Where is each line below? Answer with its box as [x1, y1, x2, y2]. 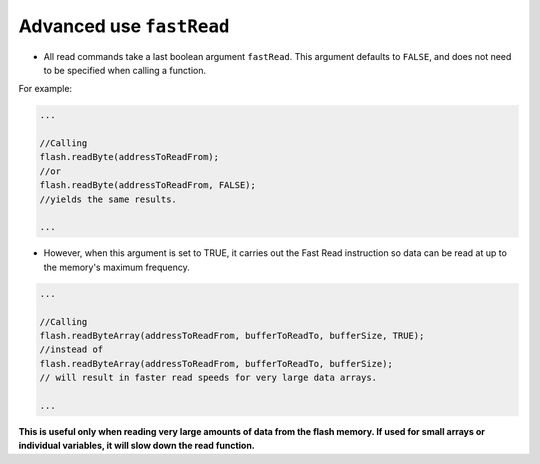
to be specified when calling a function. [43, 64, 207, 76]
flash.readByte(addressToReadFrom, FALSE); [39, 180, 257, 191]
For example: [18, 83, 73, 95]
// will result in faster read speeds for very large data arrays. [39, 372, 378, 384]
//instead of [39, 344, 104, 355]
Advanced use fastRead [18, 15, 230, 37]
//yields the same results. [39, 193, 177, 205]
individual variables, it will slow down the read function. [18, 440, 255, 452]
